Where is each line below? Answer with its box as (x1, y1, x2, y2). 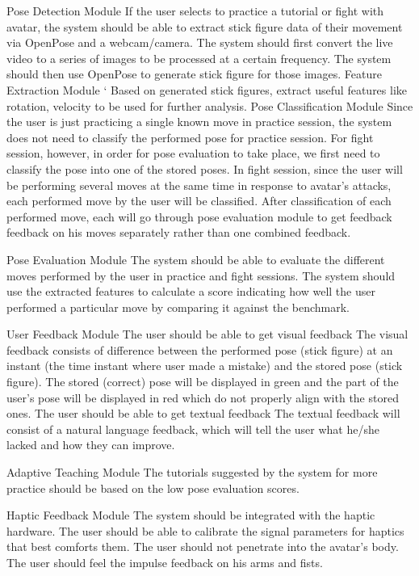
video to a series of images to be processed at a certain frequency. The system (6, 49, 392, 66)
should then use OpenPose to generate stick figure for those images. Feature (6, 65, 382, 82)
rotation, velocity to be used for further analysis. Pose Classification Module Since (6, 97, 413, 114)
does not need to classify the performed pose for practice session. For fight (6, 128, 374, 145)
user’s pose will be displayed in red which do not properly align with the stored (6, 389, 399, 406)
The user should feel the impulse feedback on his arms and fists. (6, 554, 323, 570)
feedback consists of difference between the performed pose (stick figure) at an (6, 341, 393, 358)
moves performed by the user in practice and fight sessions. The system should (6, 267, 396, 284)
